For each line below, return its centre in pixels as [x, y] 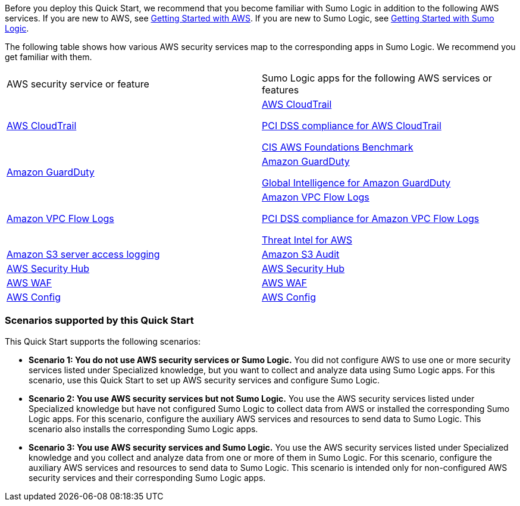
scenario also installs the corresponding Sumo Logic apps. [143, 429]
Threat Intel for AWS [307, 240]
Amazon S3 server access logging [83, 254]
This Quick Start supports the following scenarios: [103, 341]
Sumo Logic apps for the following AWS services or [377, 78]
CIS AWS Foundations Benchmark [338, 147]
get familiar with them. [48, 57]
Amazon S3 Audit [301, 254]
